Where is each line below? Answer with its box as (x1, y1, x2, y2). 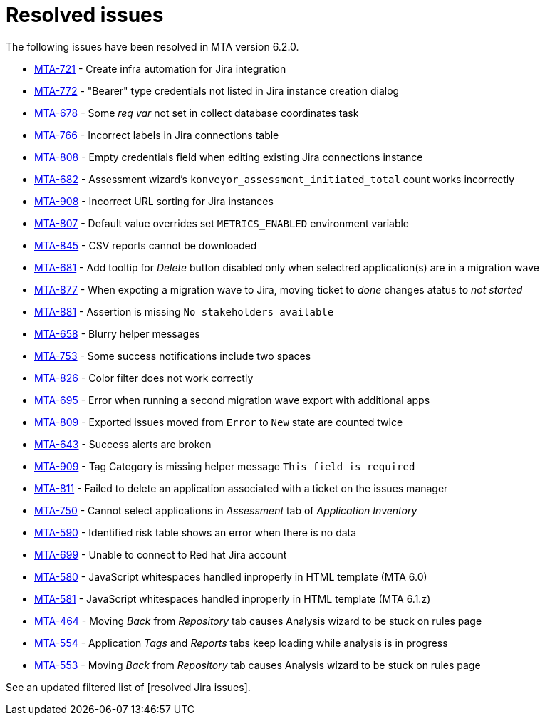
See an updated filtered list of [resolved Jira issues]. (6, 680, 251, 693)
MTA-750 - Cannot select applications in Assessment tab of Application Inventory (34, 504, 417, 517)
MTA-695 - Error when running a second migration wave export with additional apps (34, 393, 430, 406)
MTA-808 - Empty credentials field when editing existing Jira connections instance (34, 150, 423, 163)
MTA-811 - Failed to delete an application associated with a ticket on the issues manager (34, 482, 448, 494)
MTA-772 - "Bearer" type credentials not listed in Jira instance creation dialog (34, 84, 400, 97)
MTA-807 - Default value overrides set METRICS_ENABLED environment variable (34, 217, 410, 229)
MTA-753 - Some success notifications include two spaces (34, 349, 311, 362)
